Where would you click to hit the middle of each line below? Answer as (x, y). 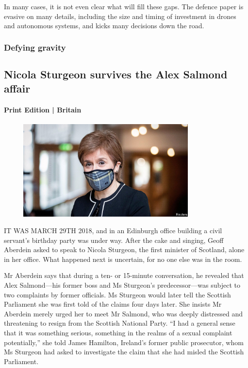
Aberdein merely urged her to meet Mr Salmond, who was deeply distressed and (124, 313)
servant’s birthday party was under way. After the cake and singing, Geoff (114, 240)
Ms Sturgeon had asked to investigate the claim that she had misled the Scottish (124, 352)
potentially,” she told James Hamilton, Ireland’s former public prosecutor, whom (124, 342)
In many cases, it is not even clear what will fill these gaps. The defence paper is (124, 6)
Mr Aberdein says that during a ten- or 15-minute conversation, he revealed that (124, 275)
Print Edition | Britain (43, 110)
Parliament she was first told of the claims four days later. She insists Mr (113, 304)
